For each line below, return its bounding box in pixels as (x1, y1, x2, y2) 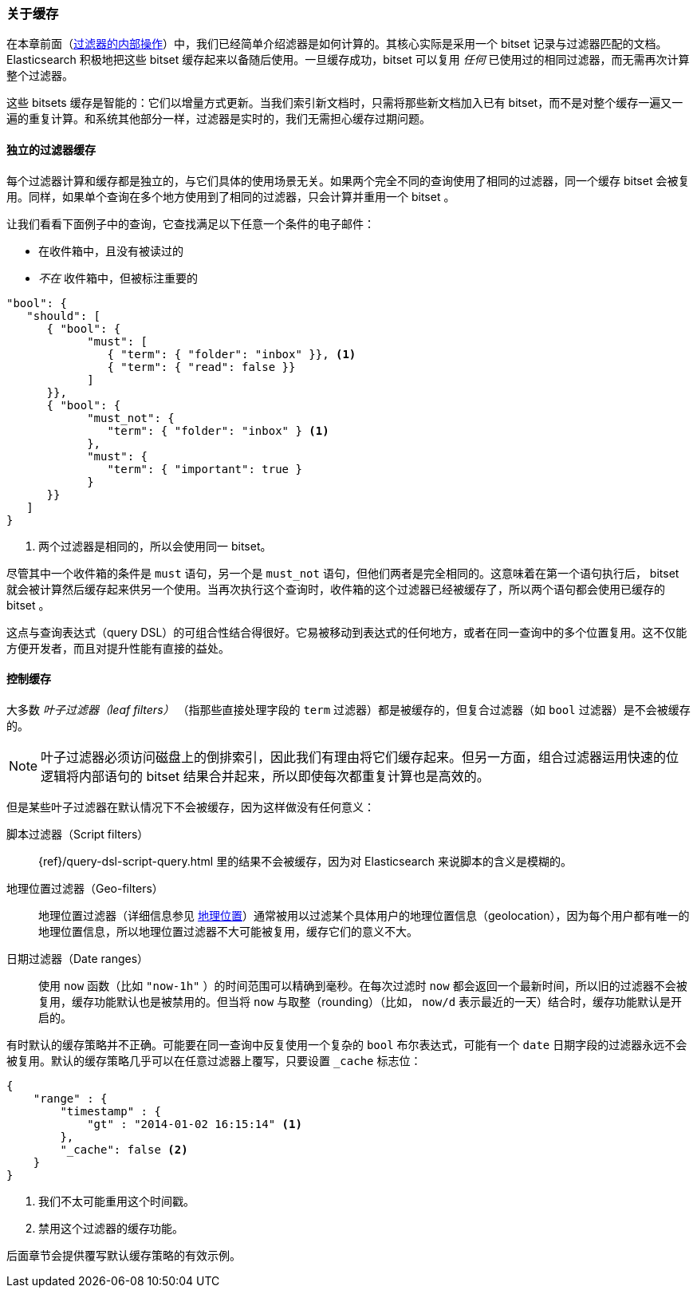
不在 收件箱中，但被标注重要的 (38, 270, 198, 285)
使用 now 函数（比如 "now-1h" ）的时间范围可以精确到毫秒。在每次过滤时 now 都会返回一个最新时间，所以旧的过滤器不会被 (38, 978, 687, 992)
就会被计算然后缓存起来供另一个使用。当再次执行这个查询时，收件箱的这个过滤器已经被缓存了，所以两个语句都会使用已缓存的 (6, 582, 665, 596)
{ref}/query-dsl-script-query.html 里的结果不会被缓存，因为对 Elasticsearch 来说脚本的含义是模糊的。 (38, 854, 572, 868)
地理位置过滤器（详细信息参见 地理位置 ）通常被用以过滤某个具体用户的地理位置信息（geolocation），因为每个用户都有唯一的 (38, 908, 690, 922)
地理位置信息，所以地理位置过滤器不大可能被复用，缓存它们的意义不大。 (38, 924, 418, 938)
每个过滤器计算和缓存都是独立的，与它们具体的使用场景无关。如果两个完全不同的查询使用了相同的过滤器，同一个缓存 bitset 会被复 (6, 173, 690, 187)
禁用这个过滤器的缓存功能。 (38, 1221, 183, 1235)
